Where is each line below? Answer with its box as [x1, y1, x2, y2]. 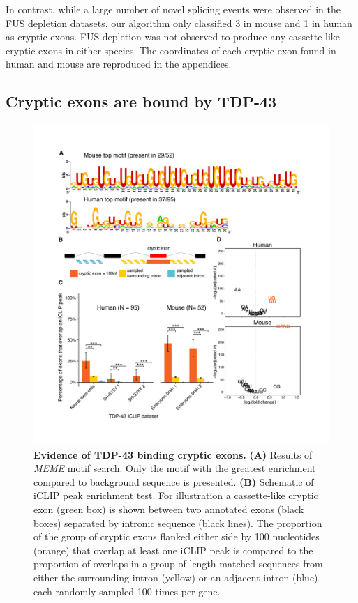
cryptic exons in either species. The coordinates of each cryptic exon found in [6, 43, 336, 57]
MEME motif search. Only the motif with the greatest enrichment [33, 461, 316, 475]
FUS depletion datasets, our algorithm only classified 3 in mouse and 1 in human [6, 15, 352, 30]
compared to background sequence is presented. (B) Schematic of [33, 474, 314, 489]
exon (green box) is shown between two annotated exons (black [33, 502, 304, 517]
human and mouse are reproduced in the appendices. [6, 56, 232, 71]
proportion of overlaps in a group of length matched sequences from [33, 556, 323, 571]
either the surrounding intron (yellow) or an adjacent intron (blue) [33, 570, 318, 585]
